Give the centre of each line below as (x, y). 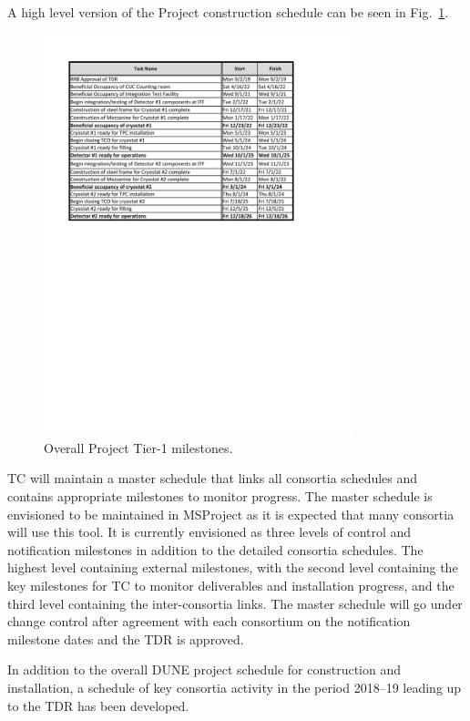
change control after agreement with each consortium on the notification (209, 621)
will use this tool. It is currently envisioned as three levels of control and (209, 532)
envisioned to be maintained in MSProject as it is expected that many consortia (231, 514)
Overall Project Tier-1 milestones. (138, 447)
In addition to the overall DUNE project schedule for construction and (204, 669)
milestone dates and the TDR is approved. (126, 639)
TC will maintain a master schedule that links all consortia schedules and (213, 478)
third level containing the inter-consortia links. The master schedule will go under (235, 603)
